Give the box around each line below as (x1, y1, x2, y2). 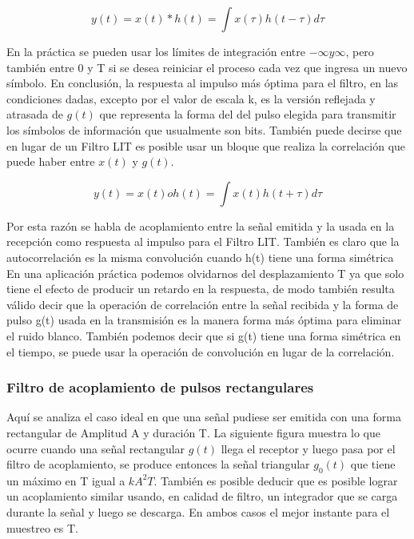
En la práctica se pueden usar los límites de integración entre (6, 43, 305, 59)
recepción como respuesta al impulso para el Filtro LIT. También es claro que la (6, 233, 400, 250)
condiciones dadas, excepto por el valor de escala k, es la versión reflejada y (6, 90, 376, 107)
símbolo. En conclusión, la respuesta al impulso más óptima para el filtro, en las (6, 74, 399, 91)
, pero (345, 43, 374, 59)
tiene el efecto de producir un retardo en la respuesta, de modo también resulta (6, 280, 395, 297)
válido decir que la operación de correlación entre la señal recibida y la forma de (6, 296, 399, 312)
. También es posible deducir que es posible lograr (153, 472, 398, 489)
